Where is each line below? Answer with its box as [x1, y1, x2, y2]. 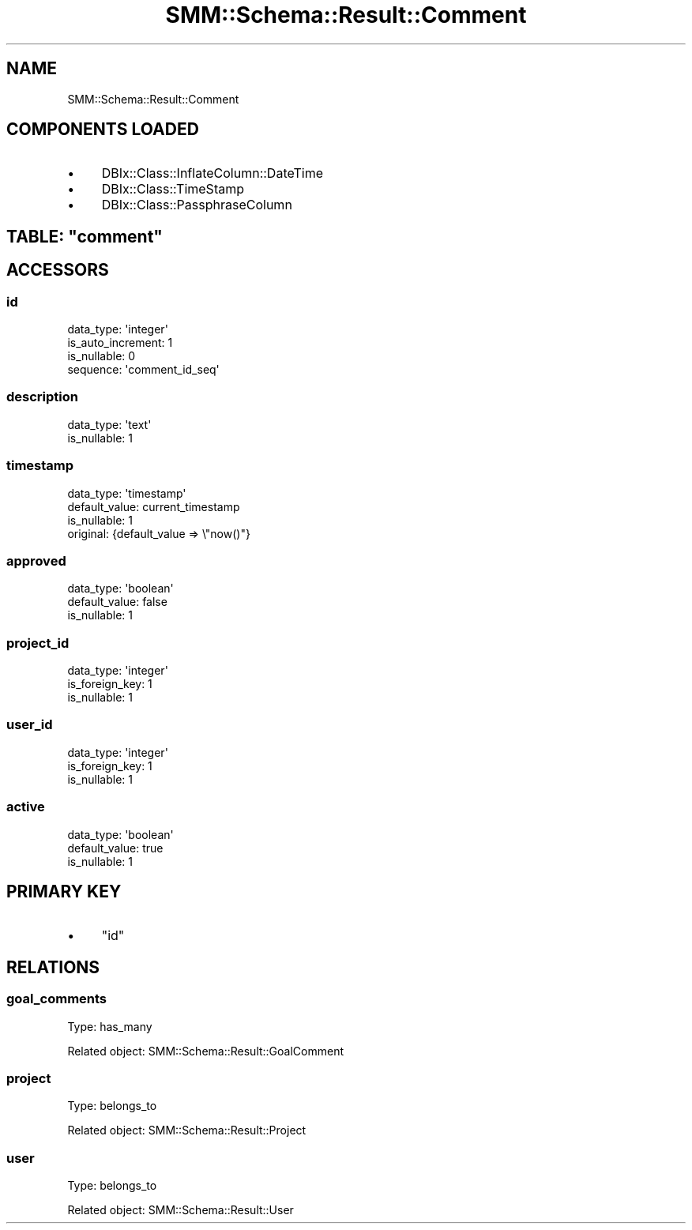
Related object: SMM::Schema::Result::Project [67, 1123, 307, 1138]
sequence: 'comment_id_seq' [67, 363, 220, 377]
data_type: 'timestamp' [67, 486, 186, 500]
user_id [6, 717, 53, 733]
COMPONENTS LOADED [6, 119, 199, 140]
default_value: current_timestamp [67, 499, 240, 513]
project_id [6, 634, 70, 651]
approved [6, 552, 66, 569]
